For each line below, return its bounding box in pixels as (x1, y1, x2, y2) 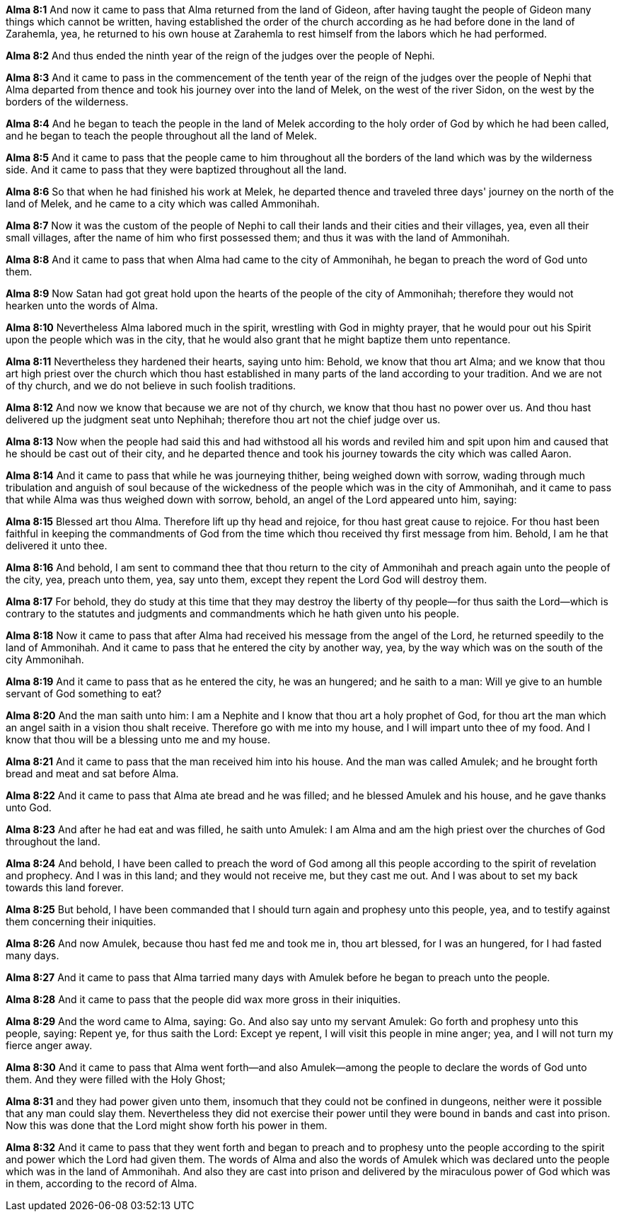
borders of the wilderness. (6, 96, 129, 108)
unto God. (6, 801, 52, 813)
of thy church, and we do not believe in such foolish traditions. (6, 379, 296, 392)
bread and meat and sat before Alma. (6, 767, 179, 779)
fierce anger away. (6, 1039, 93, 1051)
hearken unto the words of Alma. (6, 299, 158, 312)
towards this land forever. (6, 881, 124, 893)
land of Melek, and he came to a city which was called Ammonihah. (6, 198, 320, 210)
